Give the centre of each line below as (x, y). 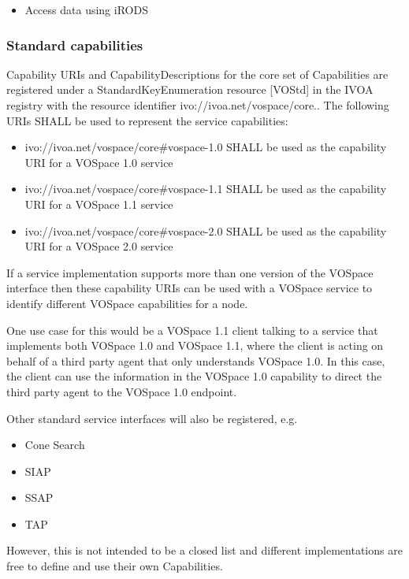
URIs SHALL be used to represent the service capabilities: (147, 120)
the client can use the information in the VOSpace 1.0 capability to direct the (194, 376)
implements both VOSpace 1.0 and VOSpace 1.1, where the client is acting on (195, 345)
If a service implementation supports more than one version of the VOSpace (190, 272)
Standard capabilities (75, 45)
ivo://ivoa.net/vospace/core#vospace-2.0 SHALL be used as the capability (206, 230)
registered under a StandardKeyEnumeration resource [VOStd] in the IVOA (190, 89)
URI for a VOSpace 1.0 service (99, 162)
